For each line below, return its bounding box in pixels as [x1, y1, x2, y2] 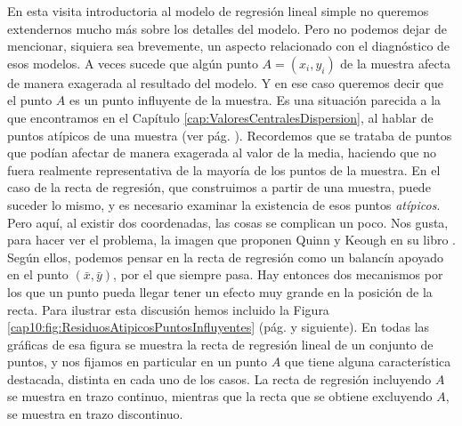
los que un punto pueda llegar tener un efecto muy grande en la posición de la [7, 282, 433, 301]
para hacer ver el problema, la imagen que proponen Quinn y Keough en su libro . [7, 230, 456, 249]
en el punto [7, 265, 69, 284]
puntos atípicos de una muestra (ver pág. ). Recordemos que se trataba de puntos [7, 125, 452, 144]
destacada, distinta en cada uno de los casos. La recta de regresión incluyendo [7, 369, 432, 388]
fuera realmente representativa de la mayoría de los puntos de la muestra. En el [7, 160, 441, 179]
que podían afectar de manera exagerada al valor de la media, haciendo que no [7, 143, 436, 162]
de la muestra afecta [340, 53, 451, 72]
